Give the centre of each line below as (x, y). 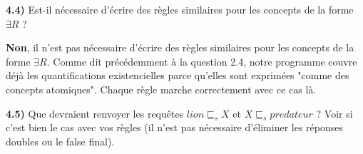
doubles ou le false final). (60, 141)
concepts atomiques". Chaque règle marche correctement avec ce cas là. (161, 89)
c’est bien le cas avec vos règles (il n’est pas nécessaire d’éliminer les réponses (174, 127)
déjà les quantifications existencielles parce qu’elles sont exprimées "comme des (178, 75)
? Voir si (334, 113)
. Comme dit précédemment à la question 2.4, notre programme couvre (202, 61)
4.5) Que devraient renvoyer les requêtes (95, 113)
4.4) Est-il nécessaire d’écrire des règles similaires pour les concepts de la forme (180, 9)
